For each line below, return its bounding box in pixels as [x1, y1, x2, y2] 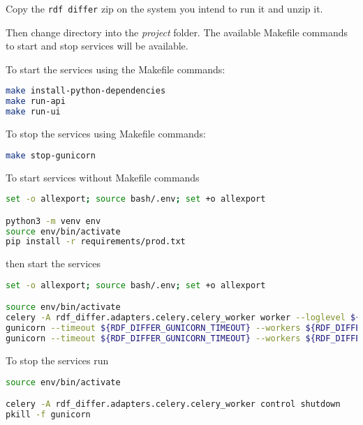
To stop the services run [6, 352, 109, 367]
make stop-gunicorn [6, 150, 96, 161]
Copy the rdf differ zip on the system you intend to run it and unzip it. [6, 1, 323, 15]
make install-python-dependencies [6, 86, 166, 96]
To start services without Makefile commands [6, 170, 200, 184]
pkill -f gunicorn [6, 409, 91, 419]
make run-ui [6, 107, 61, 117]
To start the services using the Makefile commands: [6, 61, 225, 76]
